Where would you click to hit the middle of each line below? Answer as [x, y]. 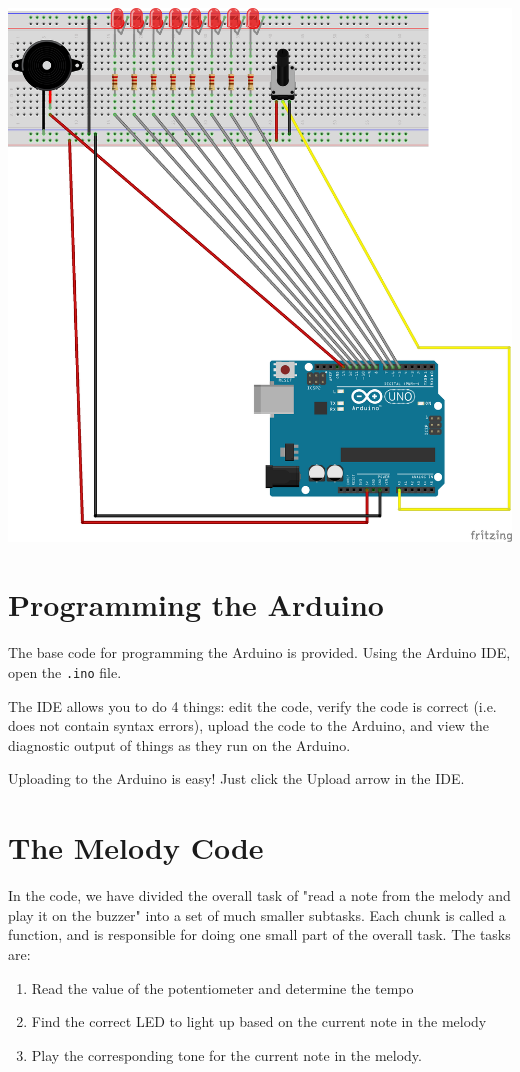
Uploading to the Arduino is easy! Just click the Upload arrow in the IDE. [236, 778]
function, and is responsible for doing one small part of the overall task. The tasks [259, 934]
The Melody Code [136, 847]
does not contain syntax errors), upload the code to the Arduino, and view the [249, 725]
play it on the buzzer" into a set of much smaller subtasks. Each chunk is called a [257, 914]
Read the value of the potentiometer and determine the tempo [222, 987]
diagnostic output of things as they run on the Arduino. [179, 744]
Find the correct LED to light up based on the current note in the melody [259, 1021]
